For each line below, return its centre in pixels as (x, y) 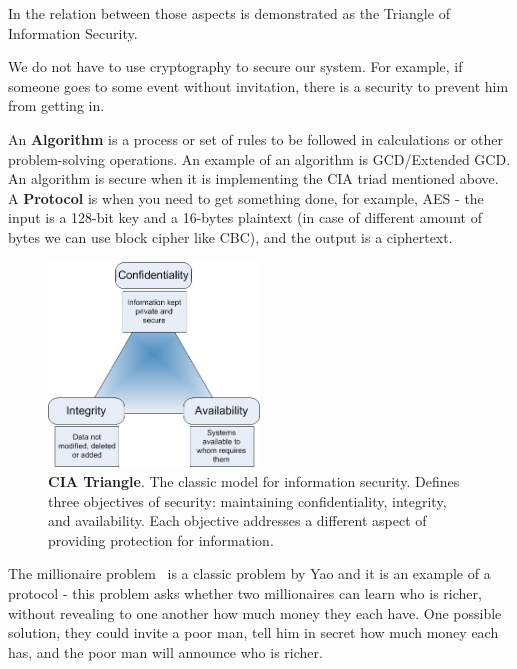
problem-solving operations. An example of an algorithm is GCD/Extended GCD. (259, 158)
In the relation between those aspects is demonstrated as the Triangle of (229, 13)
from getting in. (56, 105)
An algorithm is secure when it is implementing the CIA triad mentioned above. (253, 178)
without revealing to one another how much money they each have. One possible (255, 612)
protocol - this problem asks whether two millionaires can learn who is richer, (245, 593)
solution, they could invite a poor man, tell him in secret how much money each (253, 632)
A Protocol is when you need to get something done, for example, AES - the (246, 197)
